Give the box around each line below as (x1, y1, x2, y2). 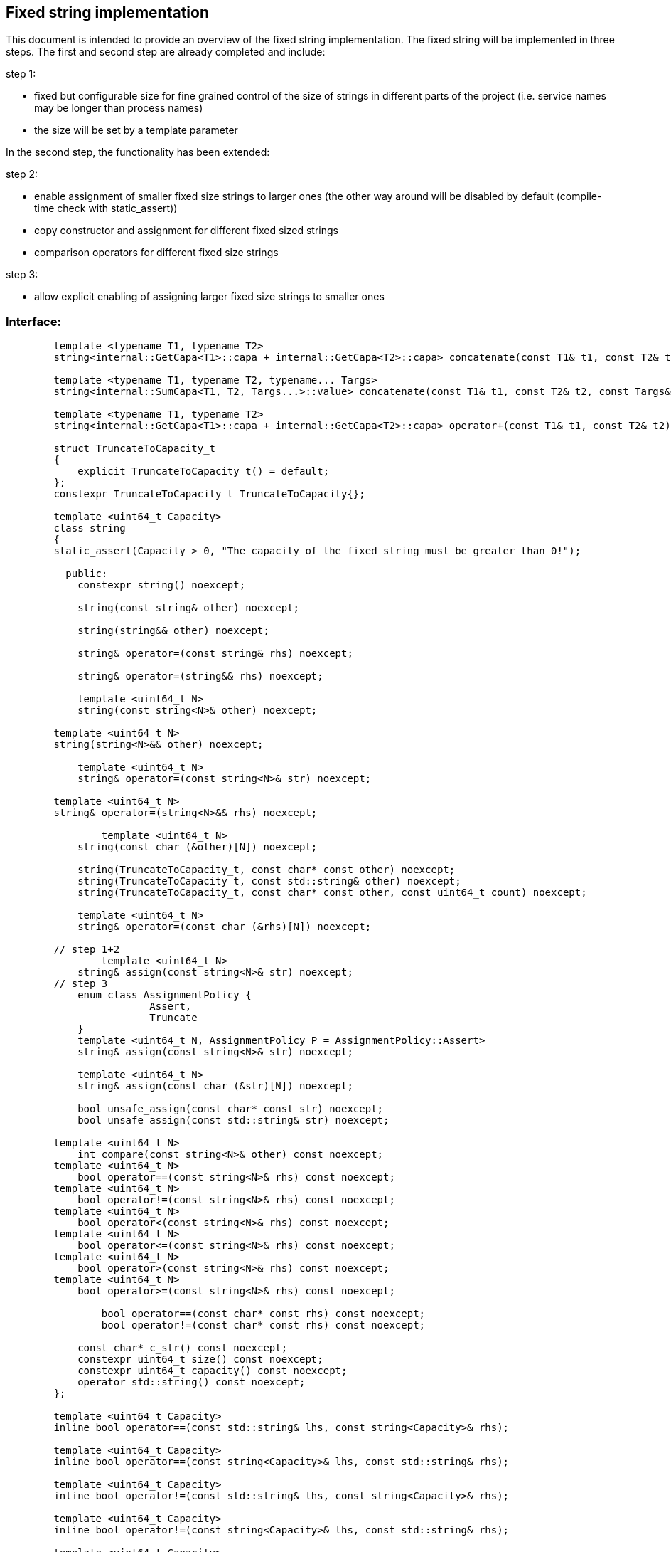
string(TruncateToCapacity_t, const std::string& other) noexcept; (77, 875, 461, 887)
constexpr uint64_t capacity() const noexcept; (77, 1365, 348, 1377)
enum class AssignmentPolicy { (77, 989, 252, 1001)
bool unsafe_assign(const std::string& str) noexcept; (77, 1114, 390, 1126)
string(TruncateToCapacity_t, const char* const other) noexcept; (77, 864, 456, 876)
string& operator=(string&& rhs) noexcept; (77, 670, 323, 682)
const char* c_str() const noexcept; (77, 1342, 288, 1354)
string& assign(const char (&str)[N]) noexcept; (77, 1080, 353, 1092)
